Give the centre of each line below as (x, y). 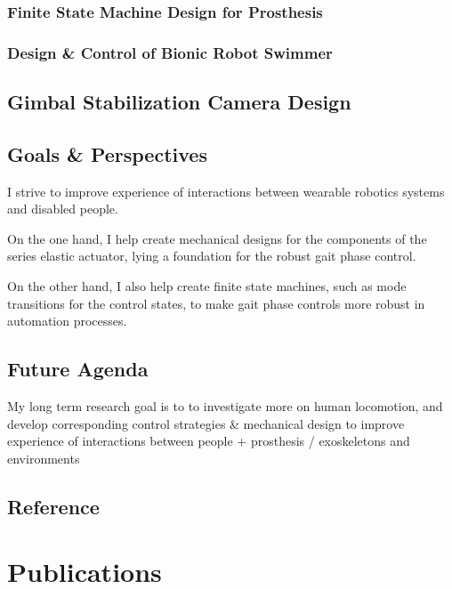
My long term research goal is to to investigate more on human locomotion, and (225, 406)
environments (44, 458)
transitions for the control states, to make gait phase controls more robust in (216, 303)
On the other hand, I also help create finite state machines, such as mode (207, 286)
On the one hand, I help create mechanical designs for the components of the (217, 238)
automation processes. (67, 321)
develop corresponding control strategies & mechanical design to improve (206, 423)
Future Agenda (78, 369)
